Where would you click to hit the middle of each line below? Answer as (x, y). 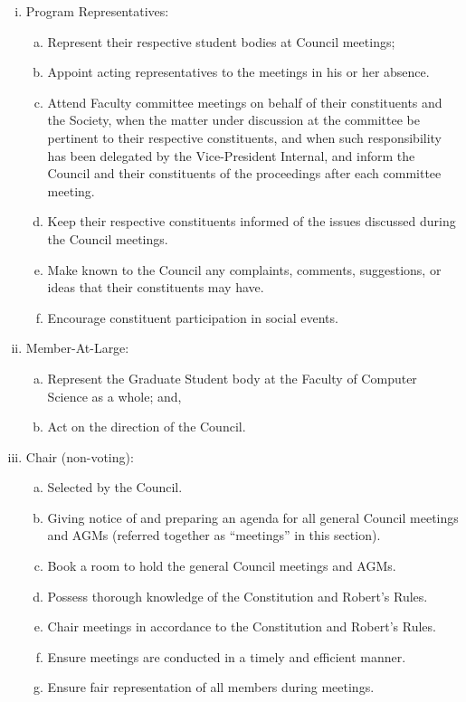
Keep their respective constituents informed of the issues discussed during (252, 221)
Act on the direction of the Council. (147, 427)
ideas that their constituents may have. (156, 287)
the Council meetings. (108, 238)
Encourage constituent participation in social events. (193, 317)
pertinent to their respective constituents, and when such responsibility (245, 137)
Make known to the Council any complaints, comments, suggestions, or (244, 269)
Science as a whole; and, (114, 396)
